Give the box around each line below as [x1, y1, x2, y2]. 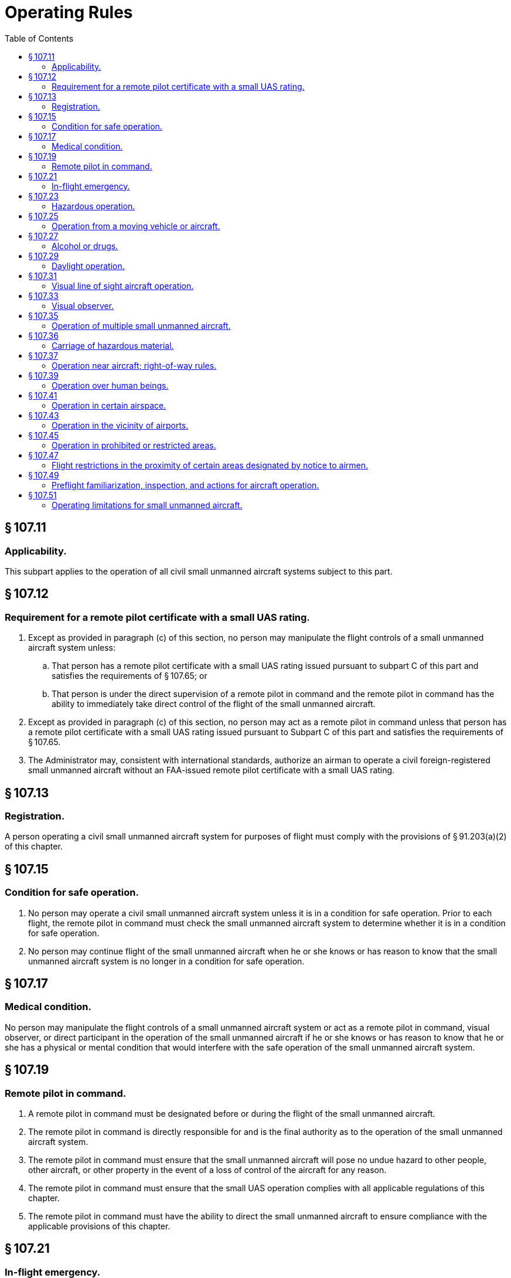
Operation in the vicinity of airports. [52, 420, 189, 430]
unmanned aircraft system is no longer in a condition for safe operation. [28, 956, 305, 966]
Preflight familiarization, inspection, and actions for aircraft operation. [52, 480, 319, 490]
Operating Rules [5, 2, 133, 22]
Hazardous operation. [52, 200, 135, 211]
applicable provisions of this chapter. [28, 1221, 171, 1232]
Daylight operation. [52, 260, 125, 271]
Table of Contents [5, 33, 74, 43]
